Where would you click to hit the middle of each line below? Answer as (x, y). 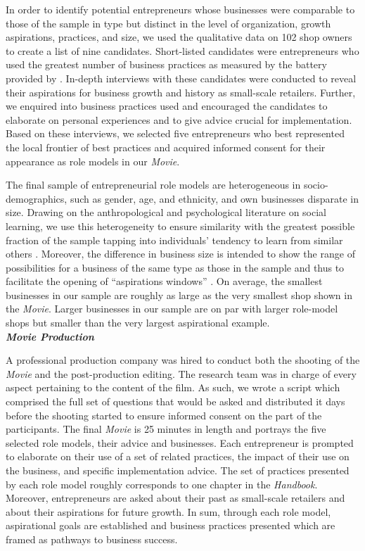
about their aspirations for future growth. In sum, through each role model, (168, 511)
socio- (316, 185)
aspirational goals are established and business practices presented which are (171, 525)
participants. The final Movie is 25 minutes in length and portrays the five (166, 429)
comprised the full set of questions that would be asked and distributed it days (175, 401)
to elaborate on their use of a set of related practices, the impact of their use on (178, 456)
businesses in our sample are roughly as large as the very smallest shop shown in (179, 294)
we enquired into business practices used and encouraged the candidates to (167, 106)
